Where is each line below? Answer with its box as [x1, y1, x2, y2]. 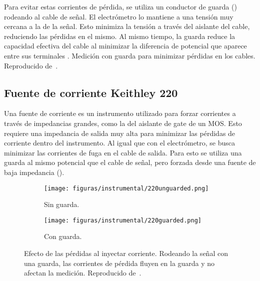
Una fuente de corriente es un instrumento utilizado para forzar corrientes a [4, 108, 236, 118]
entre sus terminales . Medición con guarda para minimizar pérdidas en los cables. [4, 50, 255, 60]
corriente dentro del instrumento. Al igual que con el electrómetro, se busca [4, 137, 235, 148]
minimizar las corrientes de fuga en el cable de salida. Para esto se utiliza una [4, 147, 242, 157]
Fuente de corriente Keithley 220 [4, 84, 178, 100]
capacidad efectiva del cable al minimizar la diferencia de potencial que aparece [4, 40, 247, 51]
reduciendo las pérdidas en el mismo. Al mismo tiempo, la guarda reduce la [4, 30, 235, 41]
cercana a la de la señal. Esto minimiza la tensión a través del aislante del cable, [4, 21, 250, 31]
